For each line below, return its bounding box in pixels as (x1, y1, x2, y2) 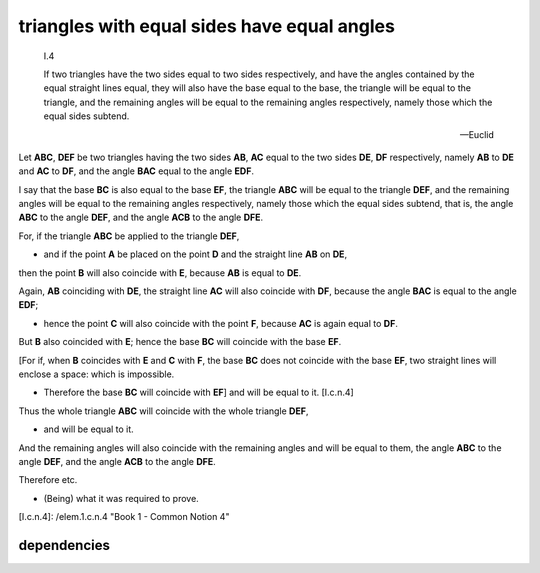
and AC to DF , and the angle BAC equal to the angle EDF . (18, 165, 255, 177)
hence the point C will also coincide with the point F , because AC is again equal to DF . (43, 317, 399, 329)
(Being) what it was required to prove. (43, 492, 199, 504)
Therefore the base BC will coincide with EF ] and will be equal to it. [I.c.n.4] (43, 386, 354, 399)
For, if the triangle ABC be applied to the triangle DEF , (18, 230, 240, 242)
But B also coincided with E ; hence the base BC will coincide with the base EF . (18, 336, 342, 348)
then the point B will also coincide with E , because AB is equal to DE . (18, 266, 302, 279)
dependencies (18, 536, 110, 554)
